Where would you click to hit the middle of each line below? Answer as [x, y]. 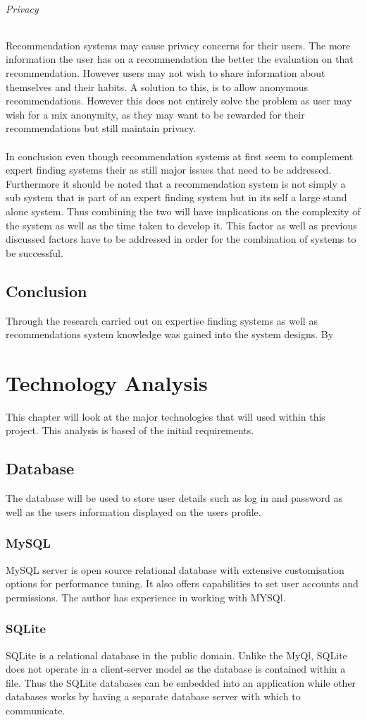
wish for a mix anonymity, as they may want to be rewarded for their [155, 114]
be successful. [35, 252]
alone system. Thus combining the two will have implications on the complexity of [183, 211]
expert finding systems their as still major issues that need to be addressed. [169, 170]
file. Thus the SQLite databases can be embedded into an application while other [181, 682]
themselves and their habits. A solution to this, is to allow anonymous [157, 86]
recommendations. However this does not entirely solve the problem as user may [179, 101]
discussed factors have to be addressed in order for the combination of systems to [181, 239]
